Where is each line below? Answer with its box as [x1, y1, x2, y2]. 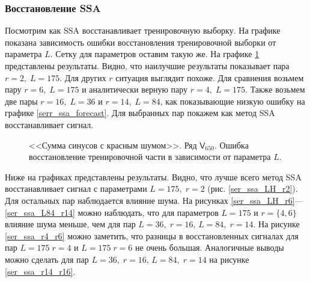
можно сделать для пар [5, 253, 89, 265]
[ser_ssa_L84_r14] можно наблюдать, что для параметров [5, 206, 219, 218]
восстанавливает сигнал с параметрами [5, 182, 147, 195]
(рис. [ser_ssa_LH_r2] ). [207, 182, 298, 195]
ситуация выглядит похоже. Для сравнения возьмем [115, 71, 304, 84]
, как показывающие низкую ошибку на [160, 94, 305, 107]
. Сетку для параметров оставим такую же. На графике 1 [50, 48, 260, 60]
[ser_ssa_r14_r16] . [5, 265, 76, 277]
